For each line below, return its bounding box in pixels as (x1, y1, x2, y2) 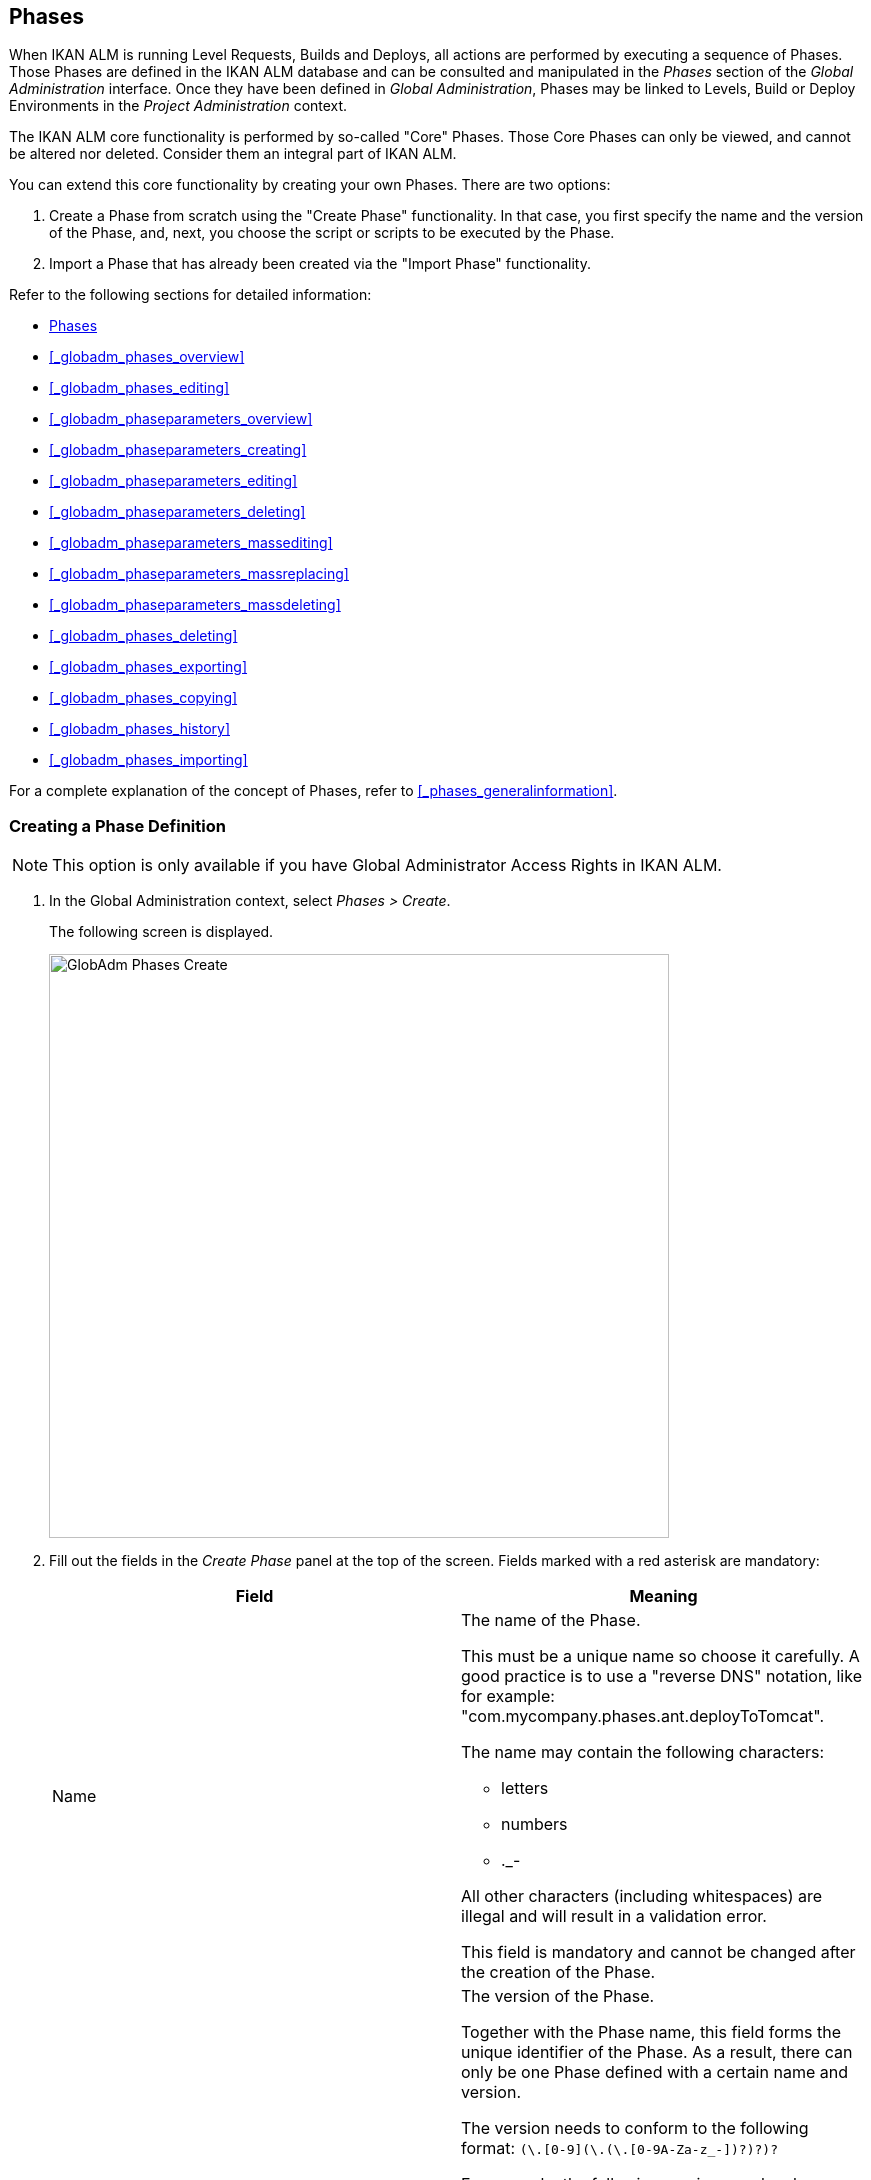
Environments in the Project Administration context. (9, 97, 348, 115)
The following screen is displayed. (49, 923, 274, 941)
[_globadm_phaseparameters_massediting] (49, 534, 333, 552)
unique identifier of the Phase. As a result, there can (461, 2042, 853, 2063)
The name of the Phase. (461, 1610, 641, 1631)
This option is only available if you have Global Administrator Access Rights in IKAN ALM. (52, 855, 722, 876)
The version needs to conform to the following (461, 2118, 809, 2139)
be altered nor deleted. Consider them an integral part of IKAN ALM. (9, 145, 457, 163)
